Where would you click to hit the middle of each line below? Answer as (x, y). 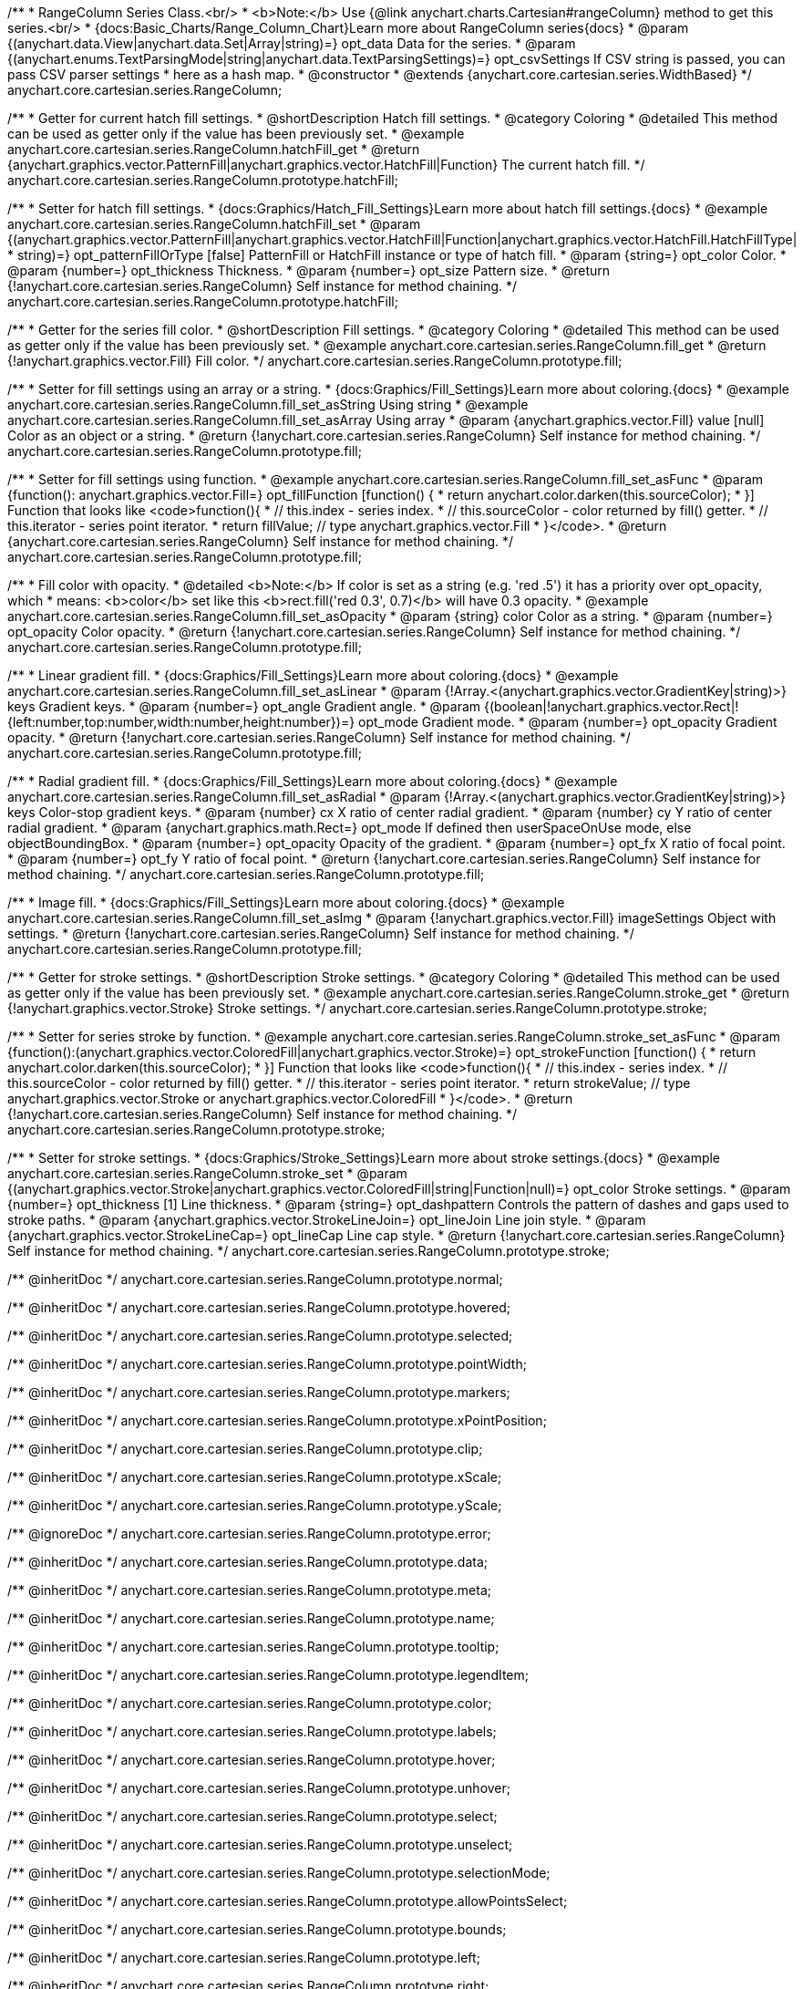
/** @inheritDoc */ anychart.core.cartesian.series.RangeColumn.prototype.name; (251, 1618)
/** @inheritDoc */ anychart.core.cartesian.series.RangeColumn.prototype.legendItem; (268, 1675)
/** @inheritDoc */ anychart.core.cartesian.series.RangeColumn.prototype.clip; (245, 1449)
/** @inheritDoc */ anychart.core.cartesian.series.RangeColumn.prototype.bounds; (257, 1929)
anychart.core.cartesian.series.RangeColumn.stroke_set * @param (207, 1173)
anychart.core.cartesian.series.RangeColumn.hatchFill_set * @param (214, 224)
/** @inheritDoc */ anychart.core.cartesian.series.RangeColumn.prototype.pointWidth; (267, 1364)
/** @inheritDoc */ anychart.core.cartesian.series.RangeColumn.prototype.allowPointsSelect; (288, 1901)
